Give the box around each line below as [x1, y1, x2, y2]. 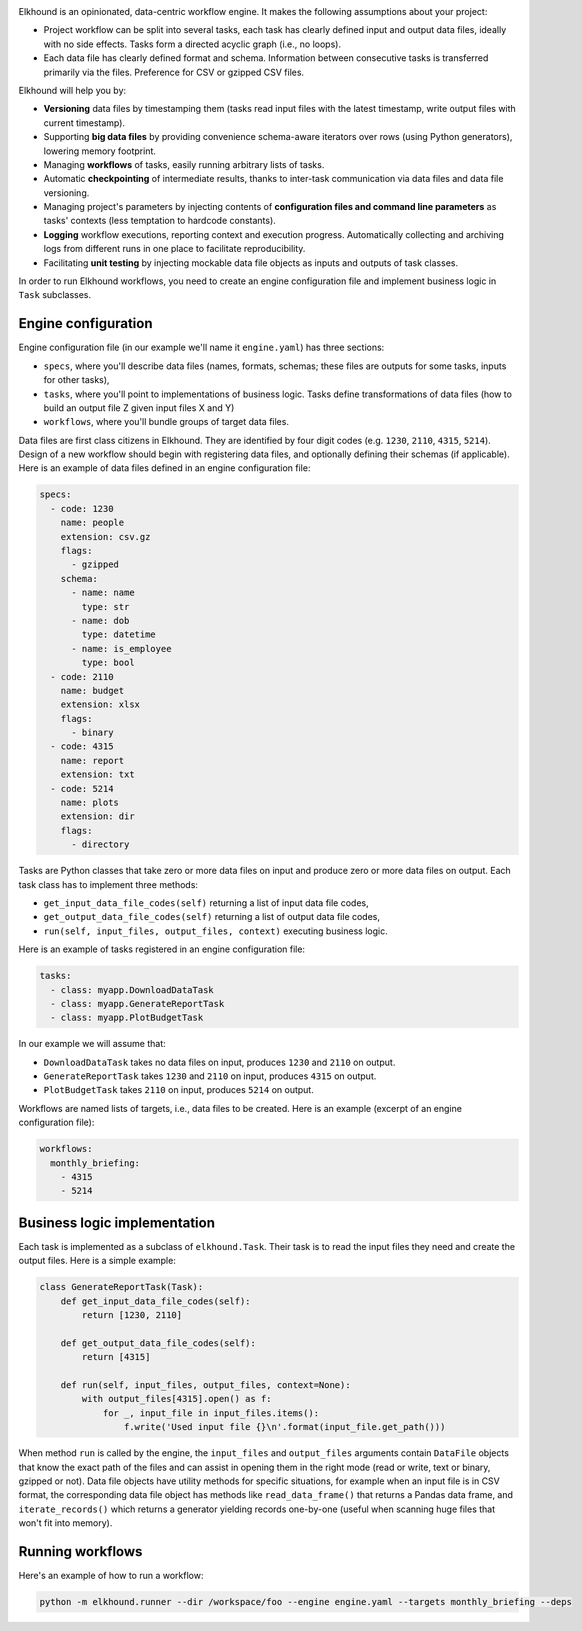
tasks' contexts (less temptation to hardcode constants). [43, 215, 277, 227]
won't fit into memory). [18, 1517, 113, 1529]
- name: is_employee [71, 643, 172, 654]
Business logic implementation [18, 1214, 215, 1231]
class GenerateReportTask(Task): [39, 1281, 204, 1293]
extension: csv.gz [60, 531, 151, 542]
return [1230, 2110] [81, 1310, 183, 1321]
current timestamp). [43, 116, 125, 129]
